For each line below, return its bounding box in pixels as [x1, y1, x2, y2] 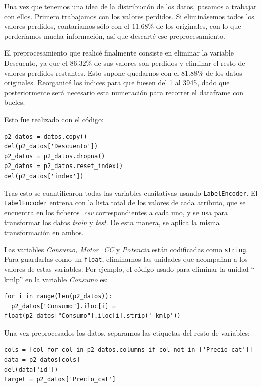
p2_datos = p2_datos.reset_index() [4, 162, 123, 170]
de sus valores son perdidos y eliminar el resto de [94, 57, 245, 68]
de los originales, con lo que [156, 21, 241, 31]
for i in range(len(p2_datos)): [4, 293, 112, 300]
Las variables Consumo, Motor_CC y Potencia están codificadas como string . [4, 244, 248, 254]
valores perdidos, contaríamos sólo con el [4, 21, 129, 31]
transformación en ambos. [4, 227, 84, 237]
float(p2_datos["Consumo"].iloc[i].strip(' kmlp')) [4, 312, 181, 320]
